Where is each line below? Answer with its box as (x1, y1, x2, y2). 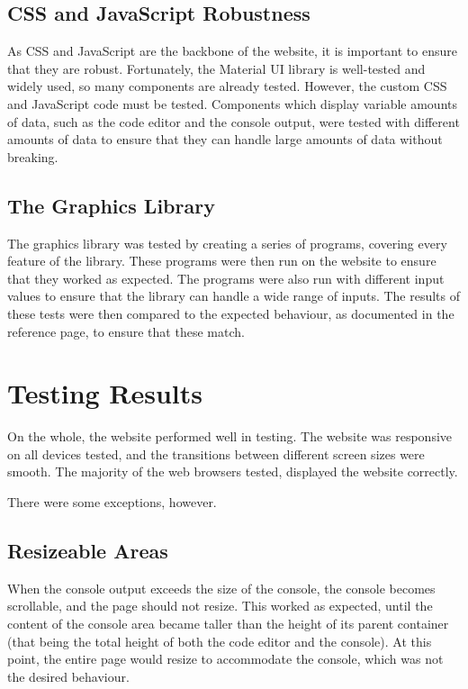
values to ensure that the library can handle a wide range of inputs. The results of (7, 286, 461, 305)
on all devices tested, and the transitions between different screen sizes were (7, 444, 425, 463)
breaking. (7, 147, 58, 166)
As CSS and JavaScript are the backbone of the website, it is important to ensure (7, 41, 457, 60)
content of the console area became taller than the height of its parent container (7, 614, 449, 633)
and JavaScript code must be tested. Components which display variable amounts (7, 94, 457, 113)
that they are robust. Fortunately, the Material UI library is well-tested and (7, 59, 426, 77)
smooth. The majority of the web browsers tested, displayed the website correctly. (7, 462, 458, 481)
